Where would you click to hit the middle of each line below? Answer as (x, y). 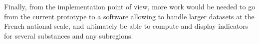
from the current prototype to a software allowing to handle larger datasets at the (129, 16)
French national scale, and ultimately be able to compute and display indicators (126, 26)
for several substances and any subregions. (69, 35)
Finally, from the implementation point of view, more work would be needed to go (130, 6)
